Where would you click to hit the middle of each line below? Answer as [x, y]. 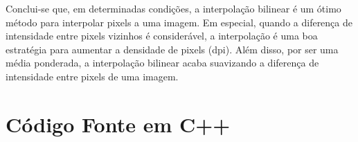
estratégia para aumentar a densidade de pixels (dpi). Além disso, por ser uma [172, 49]
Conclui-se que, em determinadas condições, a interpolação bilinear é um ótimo [173, 8]
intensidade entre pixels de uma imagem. [92, 76]
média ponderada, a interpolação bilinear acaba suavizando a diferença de [162, 63]
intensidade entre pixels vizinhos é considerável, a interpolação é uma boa [162, 36]
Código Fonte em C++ [118, 124]
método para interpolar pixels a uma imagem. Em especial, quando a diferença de [179, 22]
